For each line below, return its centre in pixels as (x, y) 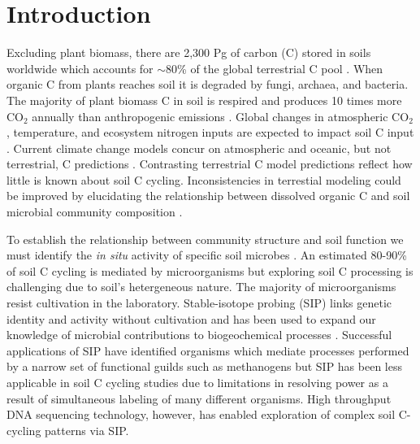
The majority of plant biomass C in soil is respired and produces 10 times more (204, 100)
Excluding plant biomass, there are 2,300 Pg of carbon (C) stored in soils (189, 52)
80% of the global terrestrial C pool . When (275, 68)
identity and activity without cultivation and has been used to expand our (191, 318)
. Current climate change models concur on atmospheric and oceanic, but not (199, 148)
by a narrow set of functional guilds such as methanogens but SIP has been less (204, 366)
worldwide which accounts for (80, 68)
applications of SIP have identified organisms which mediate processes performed (208, 350)
